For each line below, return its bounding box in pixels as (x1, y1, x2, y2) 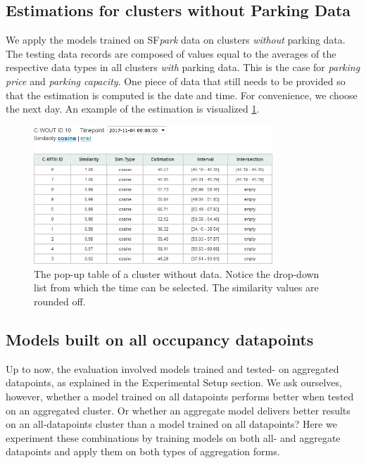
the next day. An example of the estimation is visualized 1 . (6, 101, 260, 116)
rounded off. (34, 293, 86, 308)
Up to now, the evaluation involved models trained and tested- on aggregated (6, 361, 339, 376)
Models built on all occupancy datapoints (6, 328, 314, 350)
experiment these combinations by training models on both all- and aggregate (6, 430, 341, 445)
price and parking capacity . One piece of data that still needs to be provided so (6, 73, 346, 88)
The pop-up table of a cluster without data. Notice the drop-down (34, 266, 320, 281)
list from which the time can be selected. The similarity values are (34, 280, 319, 295)
